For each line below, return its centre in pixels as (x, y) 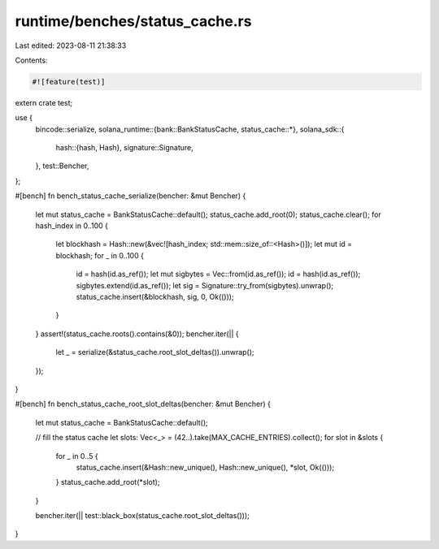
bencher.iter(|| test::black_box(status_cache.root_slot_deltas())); (142, 516)
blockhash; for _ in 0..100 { (100, 255)
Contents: (31, 60)
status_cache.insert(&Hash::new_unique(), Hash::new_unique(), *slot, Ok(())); (205, 467)
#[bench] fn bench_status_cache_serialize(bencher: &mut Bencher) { (130, 196)
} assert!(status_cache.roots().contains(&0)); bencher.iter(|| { (137, 334)
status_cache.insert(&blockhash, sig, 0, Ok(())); (155, 296)
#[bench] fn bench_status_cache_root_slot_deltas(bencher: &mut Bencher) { (143, 404)
